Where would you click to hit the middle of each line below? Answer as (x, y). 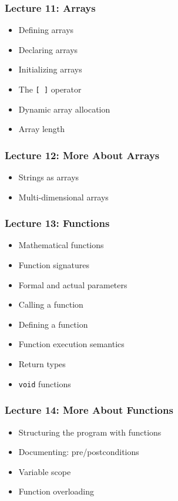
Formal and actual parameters (73, 284)
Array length (42, 129)
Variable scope (45, 471)
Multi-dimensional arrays (63, 197)
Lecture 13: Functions (57, 223)
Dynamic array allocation (64, 109)
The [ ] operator (50, 89)
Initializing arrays (50, 69)
